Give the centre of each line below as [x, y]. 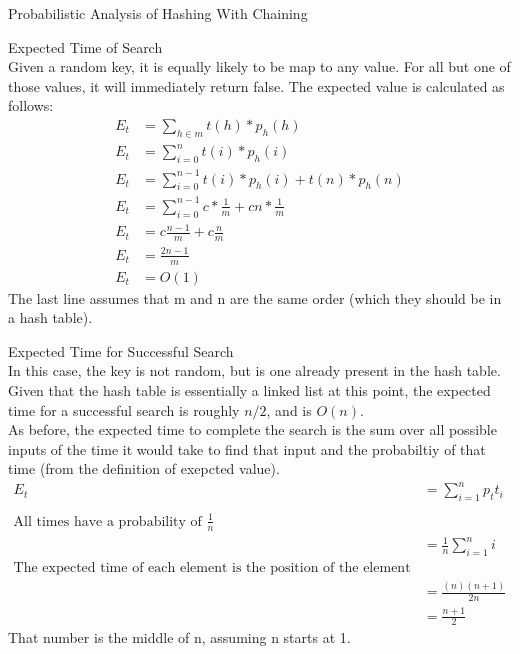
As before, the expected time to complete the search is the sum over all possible [252, 429]
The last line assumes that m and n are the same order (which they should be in [255, 297]
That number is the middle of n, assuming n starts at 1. [179, 637]
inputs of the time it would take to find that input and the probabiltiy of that [247, 448]
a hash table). [50, 317]
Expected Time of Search [85, 46]
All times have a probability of [107, 521]
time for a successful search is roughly [124, 409]
